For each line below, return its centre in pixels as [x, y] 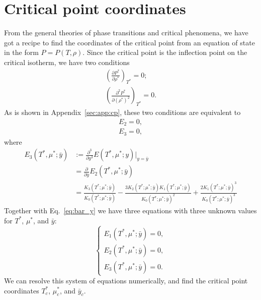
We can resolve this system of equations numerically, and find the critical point [126, 280]
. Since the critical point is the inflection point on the [165, 52]
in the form [21, 52]
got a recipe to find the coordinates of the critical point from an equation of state [129, 42]
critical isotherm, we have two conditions [67, 62]
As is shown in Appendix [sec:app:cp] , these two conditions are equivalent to [122, 112]
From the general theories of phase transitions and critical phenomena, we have [126, 33]
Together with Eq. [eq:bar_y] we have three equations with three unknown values [130, 211]
